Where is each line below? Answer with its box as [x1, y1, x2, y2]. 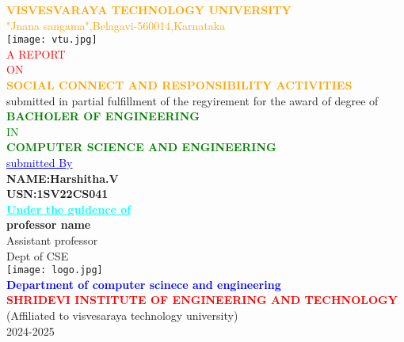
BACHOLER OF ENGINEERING [6, 108, 200, 124]
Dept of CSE [6, 247, 69, 264]
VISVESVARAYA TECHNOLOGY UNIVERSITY [6, 2, 292, 17]
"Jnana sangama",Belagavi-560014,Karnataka [6, 17, 226, 33]
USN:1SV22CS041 [6, 185, 109, 202]
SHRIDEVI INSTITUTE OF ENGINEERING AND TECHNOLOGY [6, 291, 398, 308]
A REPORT [6, 45, 66, 62]
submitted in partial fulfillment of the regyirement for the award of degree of [6, 92, 379, 108]
